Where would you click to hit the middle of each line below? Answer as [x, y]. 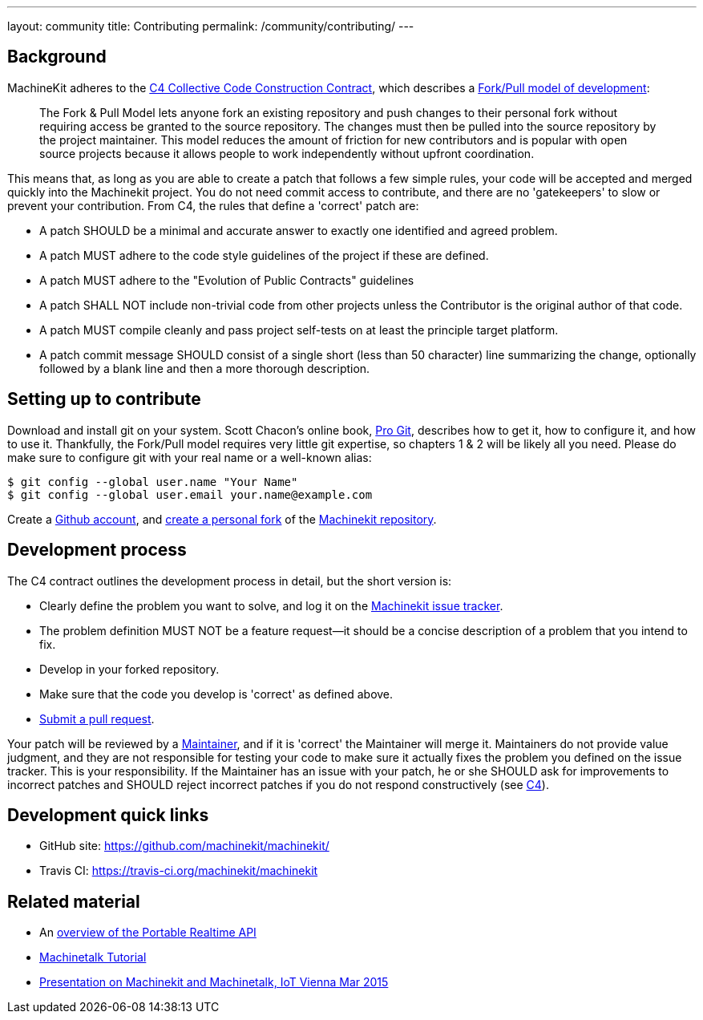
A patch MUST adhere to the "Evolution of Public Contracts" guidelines [227, 280]
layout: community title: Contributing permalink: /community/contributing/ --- [211, 26]
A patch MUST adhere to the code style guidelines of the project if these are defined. [264, 255]
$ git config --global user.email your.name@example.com [190, 494]
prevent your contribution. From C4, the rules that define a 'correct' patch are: [213, 205]
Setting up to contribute [104, 399]
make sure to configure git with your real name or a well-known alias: [190, 457]
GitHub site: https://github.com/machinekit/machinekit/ [184, 846]
